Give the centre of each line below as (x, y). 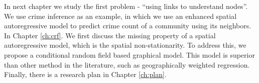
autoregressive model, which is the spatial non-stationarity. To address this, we (125, 45)
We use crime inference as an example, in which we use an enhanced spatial (120, 16)
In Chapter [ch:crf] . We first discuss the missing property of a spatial (110, 35)
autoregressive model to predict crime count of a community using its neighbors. (128, 26)
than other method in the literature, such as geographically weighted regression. (127, 64)
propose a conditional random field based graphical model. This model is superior (129, 54)
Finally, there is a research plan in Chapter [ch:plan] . (85, 74)
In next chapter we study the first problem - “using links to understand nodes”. (126, 6)
